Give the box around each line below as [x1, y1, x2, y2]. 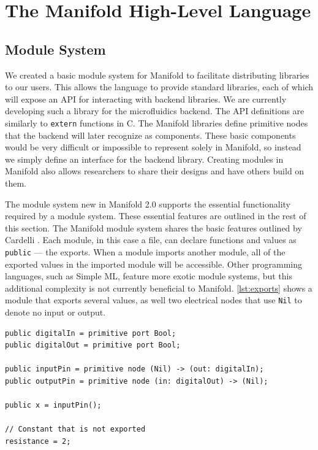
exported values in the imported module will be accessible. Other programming [5, 257, 302, 270]
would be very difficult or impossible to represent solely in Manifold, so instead [5, 141, 301, 153]
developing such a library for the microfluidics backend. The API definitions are [5, 104, 305, 117]
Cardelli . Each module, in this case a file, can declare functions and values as [5, 233, 297, 246]
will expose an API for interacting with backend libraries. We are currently [5, 92, 287, 105]
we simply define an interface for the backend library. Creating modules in [5, 152, 284, 165]
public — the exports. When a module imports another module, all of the [5, 245, 286, 258]
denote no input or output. [5, 306, 106, 319]
